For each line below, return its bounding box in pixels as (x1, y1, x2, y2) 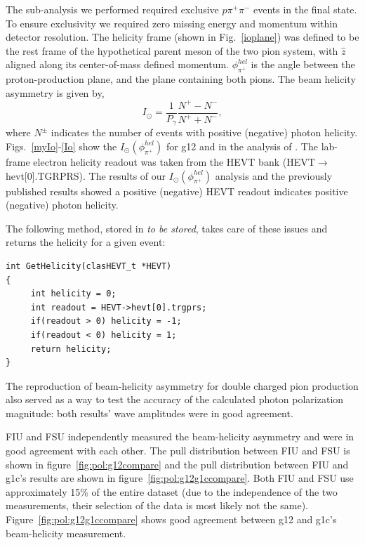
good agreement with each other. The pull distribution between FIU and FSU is (6, 443, 350, 458)
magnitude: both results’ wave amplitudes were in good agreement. (6, 405, 293, 420)
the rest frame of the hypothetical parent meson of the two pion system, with (6, 43, 338, 58)
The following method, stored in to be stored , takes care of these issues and (6, 221, 328, 235)
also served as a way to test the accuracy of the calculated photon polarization (6, 392, 344, 407)
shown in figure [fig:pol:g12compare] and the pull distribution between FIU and (6, 457, 349, 471)
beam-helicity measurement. (6, 525, 126, 540)
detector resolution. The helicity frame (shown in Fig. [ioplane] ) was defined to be (6, 29, 359, 44)
